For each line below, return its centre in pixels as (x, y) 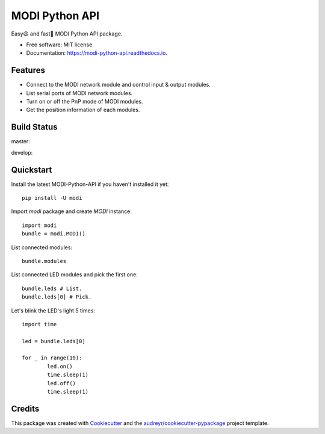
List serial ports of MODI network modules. (79, 93)
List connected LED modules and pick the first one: (74, 274)
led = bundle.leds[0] (54, 341)
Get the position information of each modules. (83, 110)
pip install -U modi (52, 198)
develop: (22, 152)
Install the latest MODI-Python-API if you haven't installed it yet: (90, 184)
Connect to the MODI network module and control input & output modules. (118, 85)
